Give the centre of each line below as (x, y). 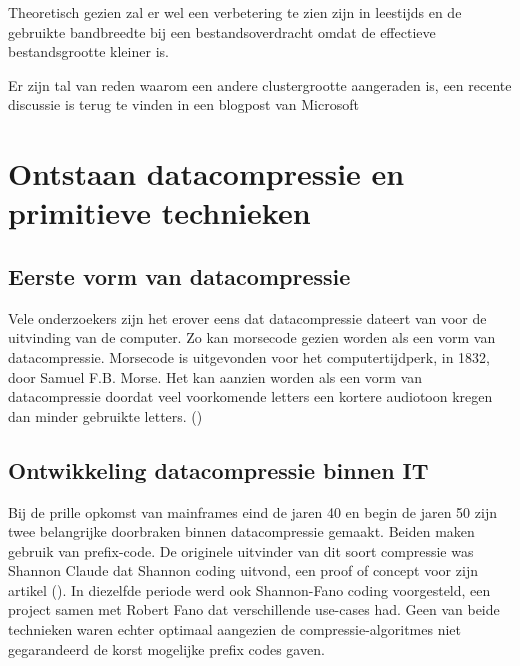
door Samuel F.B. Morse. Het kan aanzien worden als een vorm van (215, 376)
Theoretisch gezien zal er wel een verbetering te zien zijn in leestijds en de (235, 12)
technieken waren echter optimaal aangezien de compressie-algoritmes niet (234, 629)
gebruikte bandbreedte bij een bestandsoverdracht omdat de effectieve (222, 31)
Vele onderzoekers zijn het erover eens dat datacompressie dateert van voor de (247, 317)
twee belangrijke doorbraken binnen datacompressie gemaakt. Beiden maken (241, 531)
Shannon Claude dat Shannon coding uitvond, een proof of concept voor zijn (243, 570)
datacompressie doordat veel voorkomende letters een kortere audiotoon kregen (250, 396)
